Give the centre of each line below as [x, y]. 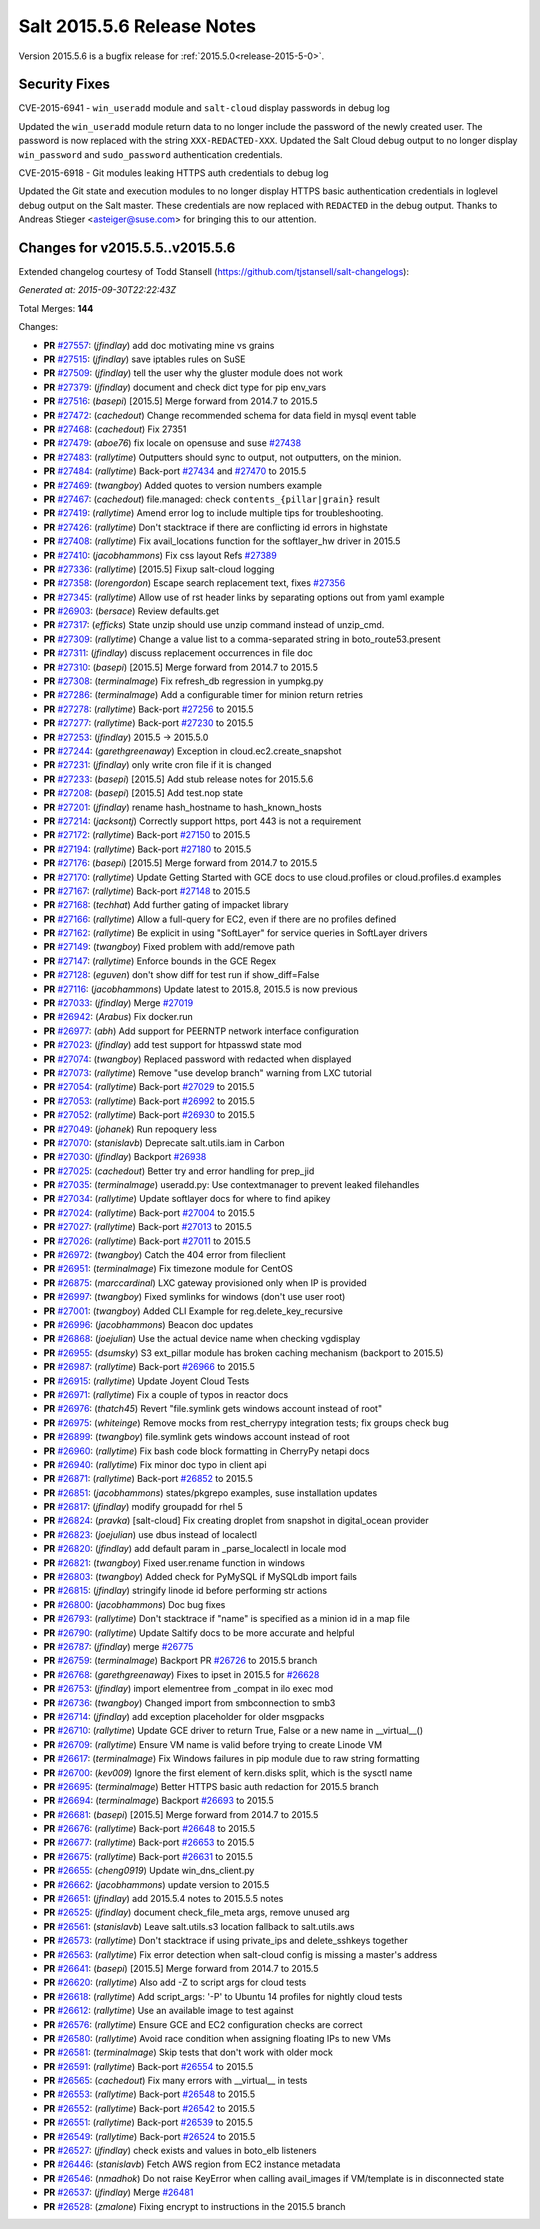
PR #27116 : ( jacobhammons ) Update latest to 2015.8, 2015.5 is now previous [201, 989]
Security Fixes [64, 84]
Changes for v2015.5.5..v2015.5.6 [127, 248]
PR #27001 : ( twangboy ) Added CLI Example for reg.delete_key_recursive [193, 1311]
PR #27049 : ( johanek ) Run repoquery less [130, 1129]
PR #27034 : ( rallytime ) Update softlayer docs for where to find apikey [187, 1199]
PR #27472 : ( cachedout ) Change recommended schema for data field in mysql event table [230, 415]
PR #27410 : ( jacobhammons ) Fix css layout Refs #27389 [160, 555]
